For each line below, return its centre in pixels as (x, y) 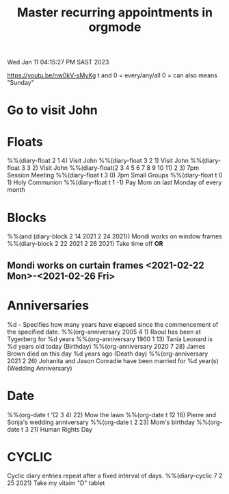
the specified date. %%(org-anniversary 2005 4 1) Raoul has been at (104, 332)
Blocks (27, 218)
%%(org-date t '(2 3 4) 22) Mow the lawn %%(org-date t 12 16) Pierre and (112, 415)
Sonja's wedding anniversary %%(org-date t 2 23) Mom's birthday (101, 422)
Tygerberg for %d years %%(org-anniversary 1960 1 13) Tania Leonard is (110, 339)
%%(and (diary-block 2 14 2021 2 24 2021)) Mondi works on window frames (114, 236)
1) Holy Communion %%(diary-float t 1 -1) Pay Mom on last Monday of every (114, 182)
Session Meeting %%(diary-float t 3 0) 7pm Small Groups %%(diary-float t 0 (115, 175)
